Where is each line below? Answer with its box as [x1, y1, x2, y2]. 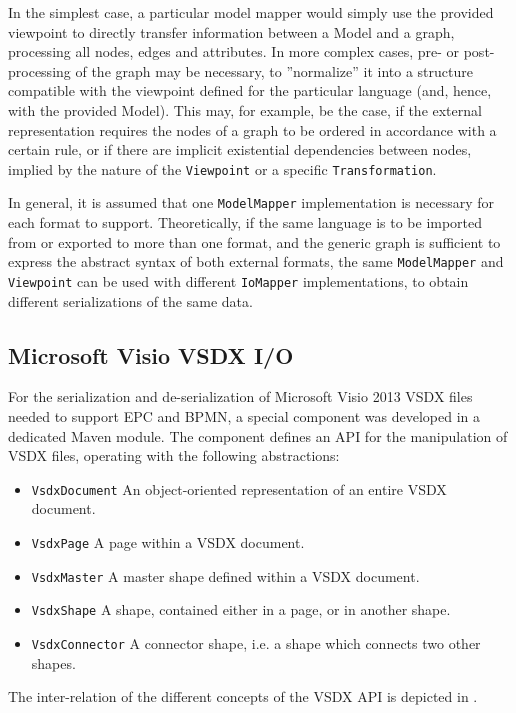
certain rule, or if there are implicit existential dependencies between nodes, [8, 139, 472, 160]
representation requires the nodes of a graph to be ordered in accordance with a [8, 119, 497, 140]
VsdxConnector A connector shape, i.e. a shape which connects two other [31, 632, 481, 653]
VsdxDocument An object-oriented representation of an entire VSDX [31, 478, 447, 499]
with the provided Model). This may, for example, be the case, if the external [8, 99, 482, 120]
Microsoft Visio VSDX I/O [8, 339, 294, 370]
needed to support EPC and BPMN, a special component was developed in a [8, 405, 480, 426]
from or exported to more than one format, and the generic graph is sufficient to [8, 231, 501, 252]
